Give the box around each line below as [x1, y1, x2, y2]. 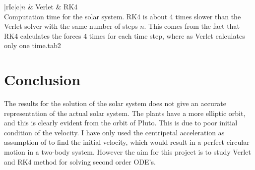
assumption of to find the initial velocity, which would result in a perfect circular [4, 137, 250, 147]
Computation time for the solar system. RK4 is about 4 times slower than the [4, 11, 241, 21]
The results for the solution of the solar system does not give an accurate [4, 98, 226, 109]
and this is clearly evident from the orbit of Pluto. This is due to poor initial [4, 117, 238, 128]
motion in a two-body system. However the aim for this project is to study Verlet [4, 147, 251, 157]
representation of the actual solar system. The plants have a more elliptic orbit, [4, 108, 246, 118]
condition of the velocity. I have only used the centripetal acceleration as [4, 127, 225, 137]
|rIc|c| [4, 1, 21, 11]
